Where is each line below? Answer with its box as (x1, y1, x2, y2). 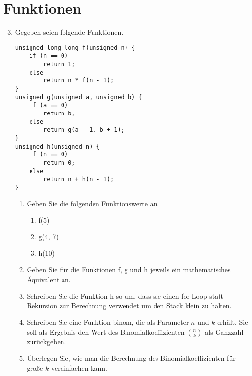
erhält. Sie (217, 317, 248, 327)
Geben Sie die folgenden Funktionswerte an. (27, 198, 159, 208)
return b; (43, 110, 75, 117)
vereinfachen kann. (51, 363, 107, 373)
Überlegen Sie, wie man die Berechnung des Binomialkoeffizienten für (27, 353, 236, 363)
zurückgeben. (27, 336, 66, 346)
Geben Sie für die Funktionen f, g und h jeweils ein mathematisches (27, 264, 231, 274)
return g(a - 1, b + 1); (43, 126, 125, 134)
